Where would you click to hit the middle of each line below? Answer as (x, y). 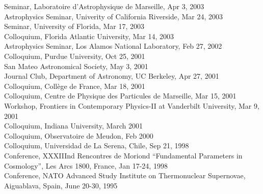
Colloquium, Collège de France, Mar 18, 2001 (75, 86)
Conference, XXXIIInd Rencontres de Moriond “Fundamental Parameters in (123, 155)
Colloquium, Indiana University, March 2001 (74, 126)
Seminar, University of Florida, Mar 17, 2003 (74, 26)
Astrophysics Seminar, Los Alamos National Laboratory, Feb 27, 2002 (113, 46)
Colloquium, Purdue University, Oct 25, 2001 (75, 56)
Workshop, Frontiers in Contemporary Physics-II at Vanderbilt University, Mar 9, (132, 105)
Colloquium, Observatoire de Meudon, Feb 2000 (79, 135)
